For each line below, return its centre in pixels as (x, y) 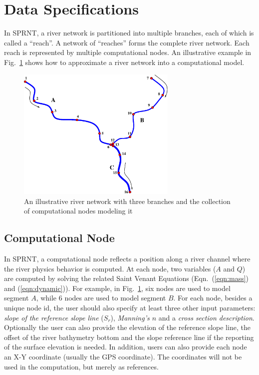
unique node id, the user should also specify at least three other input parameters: (130, 308)
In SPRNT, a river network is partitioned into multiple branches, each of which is (129, 33)
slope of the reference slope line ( (54, 317)
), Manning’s (130, 317)
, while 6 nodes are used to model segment (101, 298)
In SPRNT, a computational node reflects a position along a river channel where (127, 259)
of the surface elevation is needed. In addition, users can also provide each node (126, 347)
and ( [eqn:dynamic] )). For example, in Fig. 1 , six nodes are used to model (117, 288)
